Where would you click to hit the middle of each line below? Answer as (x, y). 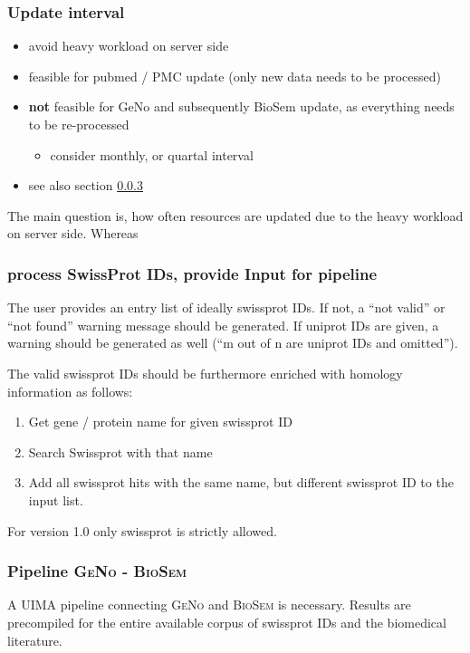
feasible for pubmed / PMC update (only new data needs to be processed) (235, 76)
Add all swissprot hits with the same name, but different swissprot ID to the (241, 482)
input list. (56, 499)
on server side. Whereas (73, 233)
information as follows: (70, 391)
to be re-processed (79, 124)
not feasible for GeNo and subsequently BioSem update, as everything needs (241, 106)
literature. (35, 640)
